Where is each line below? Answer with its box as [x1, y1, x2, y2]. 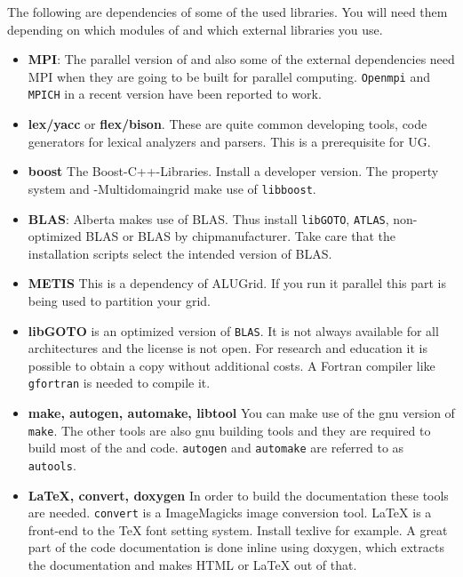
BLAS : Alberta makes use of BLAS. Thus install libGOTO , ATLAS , [28, 209, 389, 228]
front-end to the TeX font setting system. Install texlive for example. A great [28, 520, 448, 539]
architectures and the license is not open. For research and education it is [28, 339, 427, 357]
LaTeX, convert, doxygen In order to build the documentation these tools [28, 485, 449, 504]
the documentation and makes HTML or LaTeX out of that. [28, 556, 357, 574]
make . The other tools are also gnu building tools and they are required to [28, 421, 431, 439]
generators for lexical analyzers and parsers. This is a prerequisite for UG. [28, 132, 431, 150]
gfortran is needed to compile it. [28, 373, 211, 392]
